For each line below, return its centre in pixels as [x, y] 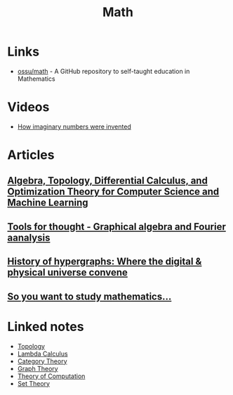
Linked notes [46, 326]
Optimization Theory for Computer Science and [113, 192]
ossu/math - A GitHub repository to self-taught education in [104, 71]
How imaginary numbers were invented [74, 127]
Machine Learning [48, 203]
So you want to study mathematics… [89, 296]
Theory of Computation [51, 376]
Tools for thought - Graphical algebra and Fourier [116, 227]
